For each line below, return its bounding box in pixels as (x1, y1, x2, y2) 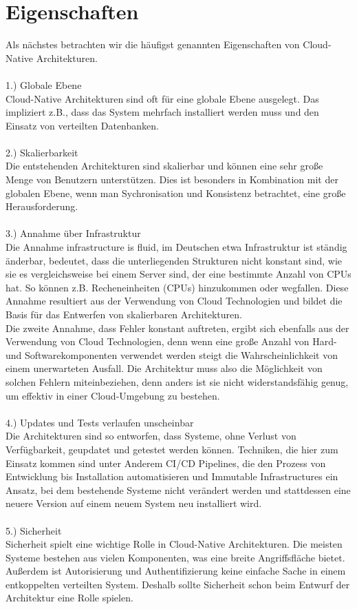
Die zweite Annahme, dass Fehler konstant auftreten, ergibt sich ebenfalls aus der (6, 320, 349, 335)
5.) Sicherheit (6, 523, 62, 537)
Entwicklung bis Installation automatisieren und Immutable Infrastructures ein (6, 469, 338, 484)
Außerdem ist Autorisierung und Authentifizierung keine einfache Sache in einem (6, 564, 346, 578)
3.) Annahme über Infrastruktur (6, 226, 141, 240)
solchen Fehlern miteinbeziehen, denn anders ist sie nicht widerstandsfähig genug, (6, 374, 349, 389)
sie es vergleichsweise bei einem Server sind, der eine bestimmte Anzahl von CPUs (6, 267, 351, 281)
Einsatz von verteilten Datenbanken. (6, 118, 159, 132)
